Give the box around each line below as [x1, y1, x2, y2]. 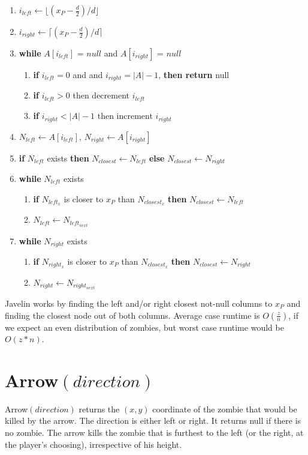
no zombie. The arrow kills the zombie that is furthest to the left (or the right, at [5, 426, 304, 438]
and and [73, 68, 103, 80]
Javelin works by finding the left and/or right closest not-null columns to [5, 297, 273, 309]
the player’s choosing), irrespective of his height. [5, 438, 182, 450]
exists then [47, 151, 89, 164]
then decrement [73, 89, 129, 101]
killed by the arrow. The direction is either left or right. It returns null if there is [5, 414, 301, 427]
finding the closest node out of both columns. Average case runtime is [5, 309, 260, 321]
